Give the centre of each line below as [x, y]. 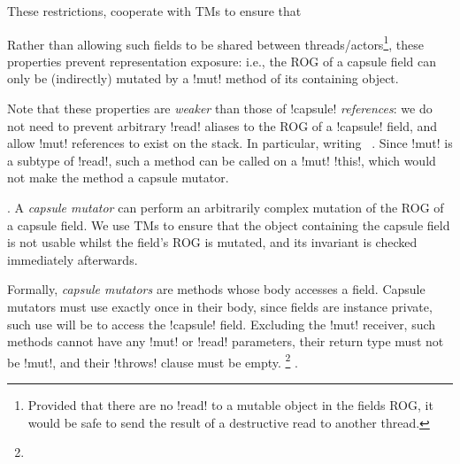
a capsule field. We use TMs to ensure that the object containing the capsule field [229, 224]
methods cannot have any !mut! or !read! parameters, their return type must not [226, 341]
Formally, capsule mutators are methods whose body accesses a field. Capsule [216, 289]
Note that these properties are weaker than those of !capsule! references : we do [220, 108]
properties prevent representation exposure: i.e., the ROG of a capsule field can [222, 61]
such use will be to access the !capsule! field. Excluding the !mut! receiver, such [222, 324]
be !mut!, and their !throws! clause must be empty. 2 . [153, 360]
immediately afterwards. [73, 259]
